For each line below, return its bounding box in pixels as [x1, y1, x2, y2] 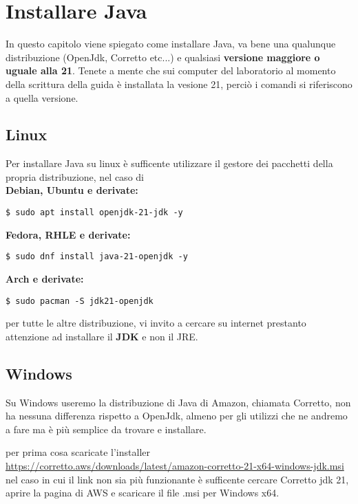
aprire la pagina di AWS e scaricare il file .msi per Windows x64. [6, 485, 280, 500]
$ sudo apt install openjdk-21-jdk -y [6, 208, 183, 218]
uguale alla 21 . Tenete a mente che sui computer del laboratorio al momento [6, 63, 336, 78]
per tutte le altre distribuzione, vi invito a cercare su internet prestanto [6, 316, 306, 330]
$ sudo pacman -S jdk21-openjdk [6, 296, 154, 306]
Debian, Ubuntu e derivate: [6, 183, 138, 197]
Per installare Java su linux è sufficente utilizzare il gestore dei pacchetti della [6, 156, 333, 171]
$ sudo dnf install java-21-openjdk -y [6, 252, 188, 262]
